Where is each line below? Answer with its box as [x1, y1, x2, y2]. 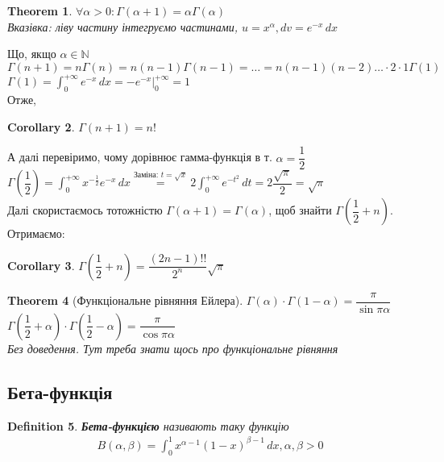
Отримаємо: [7, 225, 65, 242]
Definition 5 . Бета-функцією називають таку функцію [7, 417, 289, 434]
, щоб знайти [268, 202, 332, 219]
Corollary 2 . [7, 118, 75, 135]
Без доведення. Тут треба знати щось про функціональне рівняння [7, 339, 338, 356]
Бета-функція [7, 379, 113, 404]
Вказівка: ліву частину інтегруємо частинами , [7, 18, 239, 35]
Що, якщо [7, 45, 56, 62]
